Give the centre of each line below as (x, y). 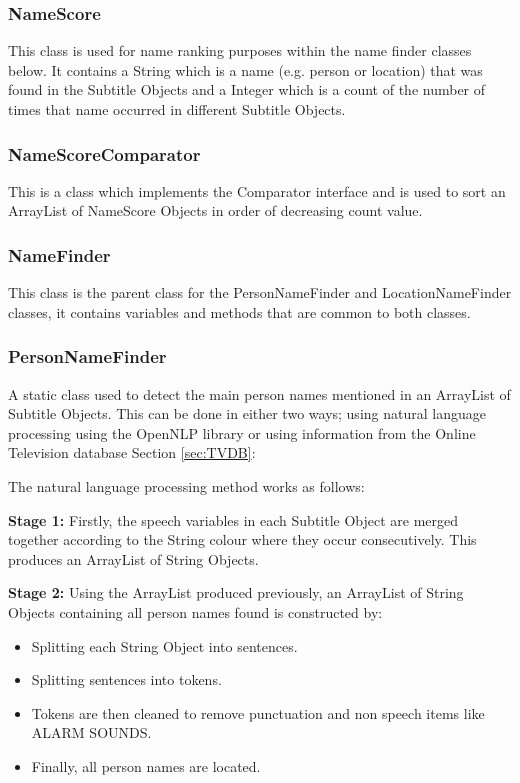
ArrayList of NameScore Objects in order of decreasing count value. (215, 210)
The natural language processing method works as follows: (186, 486)
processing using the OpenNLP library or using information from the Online (242, 432)
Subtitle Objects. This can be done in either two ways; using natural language (247, 413)
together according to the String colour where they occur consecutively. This (242, 539)
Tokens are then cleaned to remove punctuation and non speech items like (258, 712)
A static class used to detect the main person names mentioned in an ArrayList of (259, 393)
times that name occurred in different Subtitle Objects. (177, 109)
